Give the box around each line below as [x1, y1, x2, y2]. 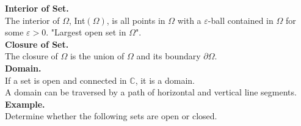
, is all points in [106, 13, 165, 26]
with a [177, 13, 201, 26]
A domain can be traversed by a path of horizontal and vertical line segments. [5, 86, 297, 98]
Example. [5, 97, 45, 110]
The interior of [5, 13, 60, 26]
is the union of [70, 50, 125, 62]
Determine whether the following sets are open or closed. [5, 109, 217, 122]
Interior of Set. [5, 2, 69, 14]
